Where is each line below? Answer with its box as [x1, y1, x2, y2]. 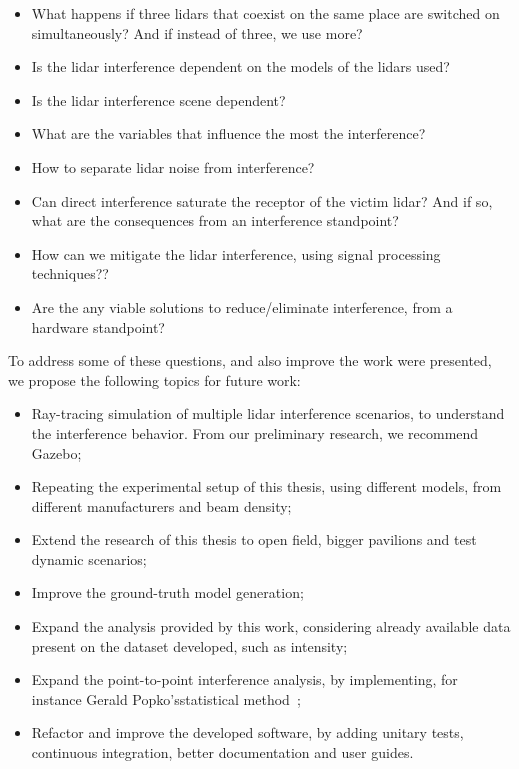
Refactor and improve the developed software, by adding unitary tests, [31, 722, 464, 743]
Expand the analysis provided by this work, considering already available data [31, 616, 511, 637]
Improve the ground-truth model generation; [31, 582, 304, 603]
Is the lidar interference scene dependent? [31, 89, 286, 110]
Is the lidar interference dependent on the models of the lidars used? [31, 56, 450, 77]
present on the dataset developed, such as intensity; [31, 635, 348, 656]
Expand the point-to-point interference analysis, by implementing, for [31, 669, 458, 690]
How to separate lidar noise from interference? [31, 156, 315, 177]
